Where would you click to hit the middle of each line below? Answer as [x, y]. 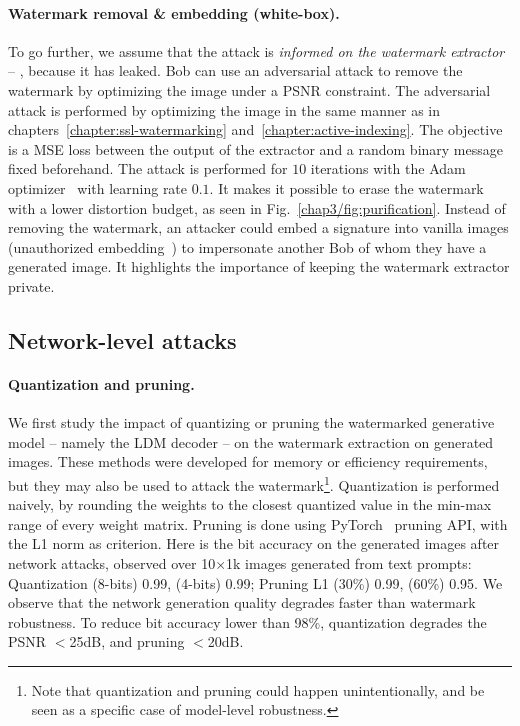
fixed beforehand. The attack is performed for [148, 168]
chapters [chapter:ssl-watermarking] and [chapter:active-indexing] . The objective [255, 129]
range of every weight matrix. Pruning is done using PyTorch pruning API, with [258, 523]
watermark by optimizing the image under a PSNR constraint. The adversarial [249, 89]
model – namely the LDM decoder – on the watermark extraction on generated [251, 441]
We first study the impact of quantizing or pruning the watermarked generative [251, 422]
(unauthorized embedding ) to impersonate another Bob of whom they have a [247, 246]
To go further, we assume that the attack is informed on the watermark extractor [256, 50]
